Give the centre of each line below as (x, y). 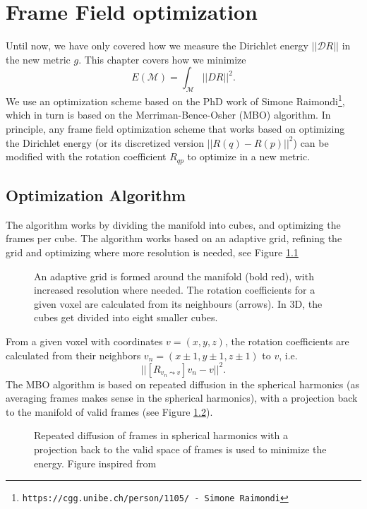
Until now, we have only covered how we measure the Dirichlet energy (157, 46)
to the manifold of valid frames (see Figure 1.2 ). (109, 411)
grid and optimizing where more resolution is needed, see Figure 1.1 (152, 252)
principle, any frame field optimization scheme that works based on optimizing (175, 128)
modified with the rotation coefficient (86, 156)
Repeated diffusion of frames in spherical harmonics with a (161, 435)
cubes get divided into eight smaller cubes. (126, 317)
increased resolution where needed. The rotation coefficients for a (175, 290)
